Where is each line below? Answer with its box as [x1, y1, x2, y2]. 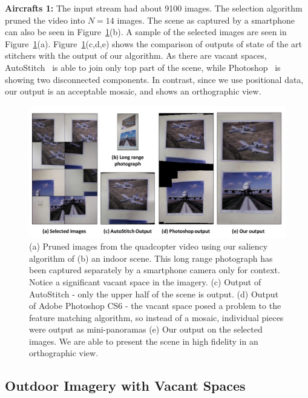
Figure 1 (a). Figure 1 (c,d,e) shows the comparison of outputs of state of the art [5, 37, 302, 50]
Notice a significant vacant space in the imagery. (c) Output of [29, 275, 261, 288]
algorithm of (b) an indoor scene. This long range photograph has [29, 251, 273, 264]
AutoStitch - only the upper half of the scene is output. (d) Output [29, 287, 279, 300]
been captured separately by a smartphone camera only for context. [29, 264, 280, 276]
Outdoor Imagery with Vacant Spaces [5, 376, 246, 395]
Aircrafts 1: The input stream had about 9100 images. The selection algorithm [5, 2, 303, 14]
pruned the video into [5, 13, 85, 26]
